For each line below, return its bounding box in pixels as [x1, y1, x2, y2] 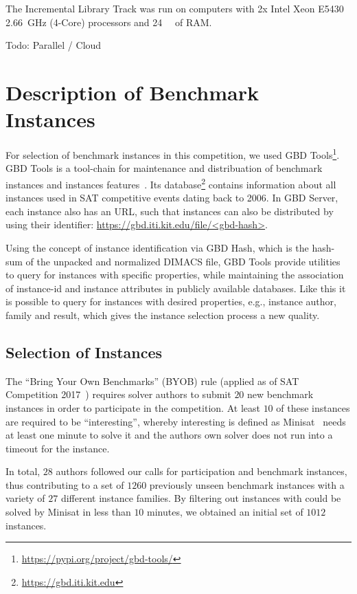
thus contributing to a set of [5, 477, 124, 492]
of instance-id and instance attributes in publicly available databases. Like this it [5, 280, 346, 295]
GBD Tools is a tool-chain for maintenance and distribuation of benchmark [5, 161, 323, 175]
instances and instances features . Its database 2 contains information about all [5, 175, 336, 191]
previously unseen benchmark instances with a [149, 477, 345, 492]
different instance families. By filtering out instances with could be [60, 491, 341, 505]
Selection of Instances [5, 341, 163, 362]
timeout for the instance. [5, 441, 110, 455]
